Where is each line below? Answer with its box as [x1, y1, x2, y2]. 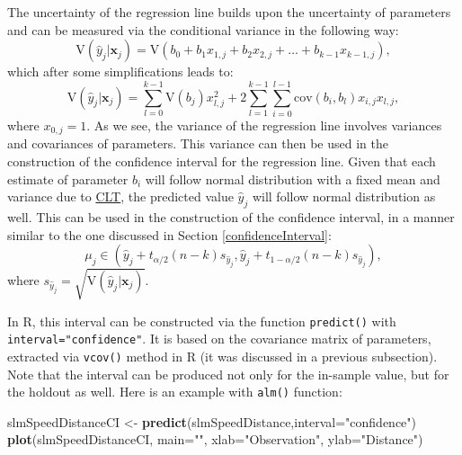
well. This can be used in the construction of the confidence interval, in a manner [7, 207, 455, 226]
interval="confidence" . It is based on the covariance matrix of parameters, [7, 329, 431, 348]
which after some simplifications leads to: [7, 62, 234, 81]
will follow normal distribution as [252, 187, 436, 206]
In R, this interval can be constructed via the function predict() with [7, 311, 396, 330]
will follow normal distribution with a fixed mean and [145, 169, 440, 188]
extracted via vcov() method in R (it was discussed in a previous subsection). [7, 346, 438, 365]
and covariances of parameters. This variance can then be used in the [7, 134, 388, 153]
